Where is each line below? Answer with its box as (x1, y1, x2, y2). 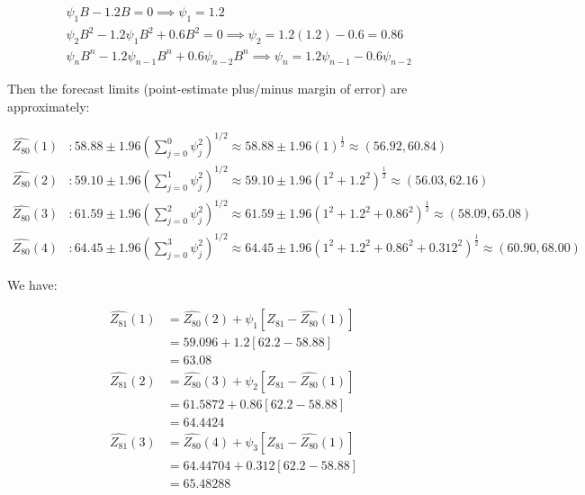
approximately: (7, 97, 90, 116)
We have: (7, 274, 58, 293)
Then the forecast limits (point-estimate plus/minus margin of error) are (7, 79, 408, 98)
